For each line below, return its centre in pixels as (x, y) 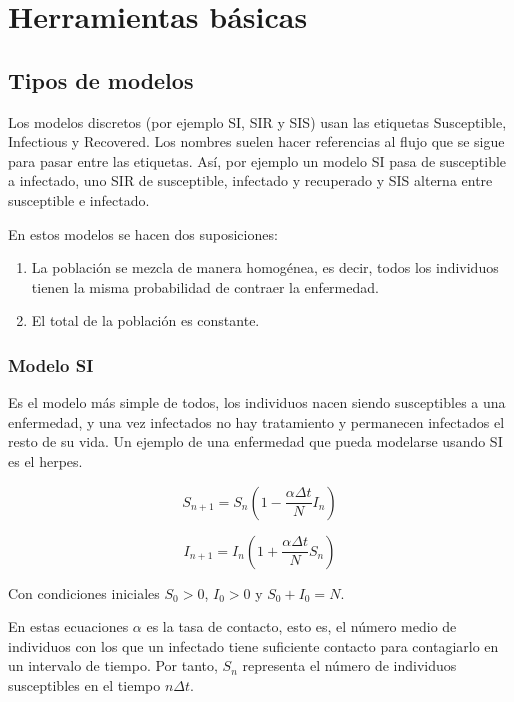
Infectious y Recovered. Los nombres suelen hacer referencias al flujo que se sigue (256, 141)
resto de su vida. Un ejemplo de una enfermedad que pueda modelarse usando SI (255, 441)
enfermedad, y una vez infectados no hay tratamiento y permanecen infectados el (256, 421)
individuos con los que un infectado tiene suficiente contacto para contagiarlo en (253, 645)
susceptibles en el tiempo (84, 684)
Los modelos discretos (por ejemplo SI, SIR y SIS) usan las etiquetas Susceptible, (257, 121)
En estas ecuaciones (68, 626)
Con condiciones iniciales (84, 592)
